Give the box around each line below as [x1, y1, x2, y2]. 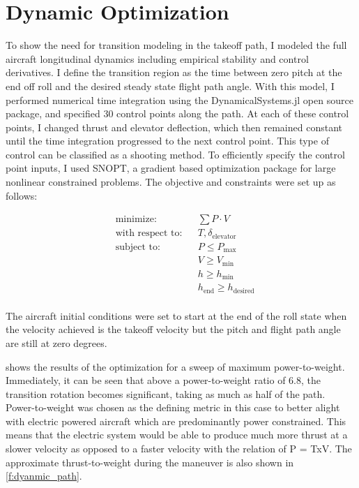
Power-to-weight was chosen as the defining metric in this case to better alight [6, 400, 340, 415]
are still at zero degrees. [6, 335, 107, 350]
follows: [6, 188, 38, 202]
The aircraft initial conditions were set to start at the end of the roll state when [6, 308, 347, 323]
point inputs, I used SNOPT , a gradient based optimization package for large [6, 161, 336, 175]
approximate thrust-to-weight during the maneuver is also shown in [6, 454, 294, 469]
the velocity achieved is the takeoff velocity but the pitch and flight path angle [6, 322, 341, 337]
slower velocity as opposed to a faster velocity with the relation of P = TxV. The [6, 441, 352, 456]
